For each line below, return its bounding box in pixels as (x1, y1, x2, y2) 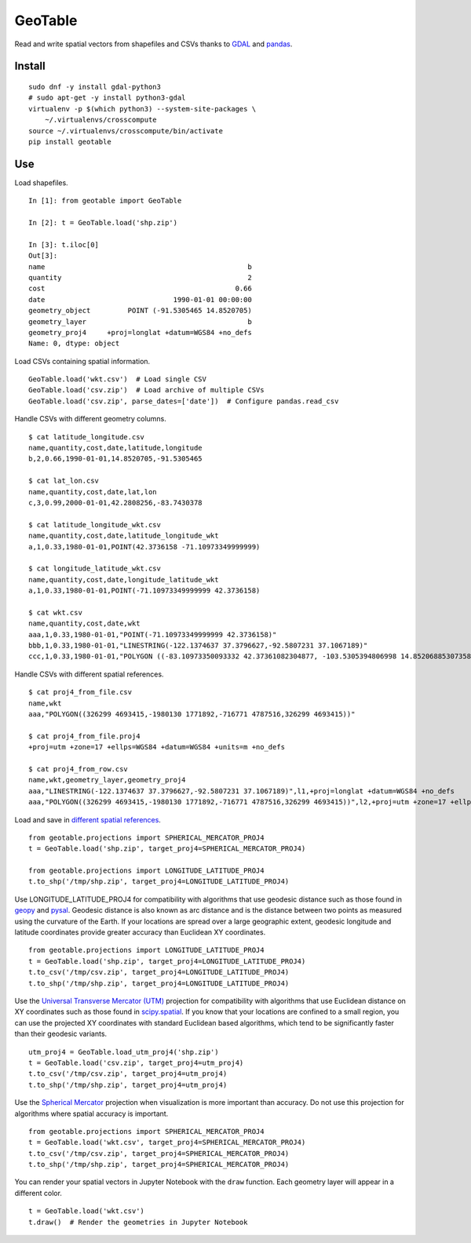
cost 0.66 (28, 284, 253, 293)
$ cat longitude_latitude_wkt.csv (28, 564, 161, 573)
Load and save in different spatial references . (14, 815, 161, 824)
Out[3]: (28, 251, 58, 261)
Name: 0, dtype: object (28, 339, 120, 348)
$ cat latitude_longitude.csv (28, 432, 145, 441)
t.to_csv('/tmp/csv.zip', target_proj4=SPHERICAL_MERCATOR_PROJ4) (28, 1149, 290, 1157)
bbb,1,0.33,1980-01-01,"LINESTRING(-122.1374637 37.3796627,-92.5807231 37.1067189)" (28, 641, 368, 651)
